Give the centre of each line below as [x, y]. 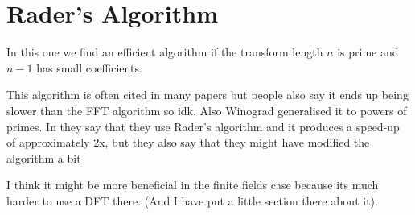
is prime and [368, 52]
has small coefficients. [89, 67]
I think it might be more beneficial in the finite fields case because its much [193, 185]
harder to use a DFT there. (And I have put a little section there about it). [192, 200]
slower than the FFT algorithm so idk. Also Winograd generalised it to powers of [207, 110]
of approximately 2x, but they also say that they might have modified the [188, 142]
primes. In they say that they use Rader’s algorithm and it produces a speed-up [203, 126]
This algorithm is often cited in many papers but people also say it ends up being [207, 95]
